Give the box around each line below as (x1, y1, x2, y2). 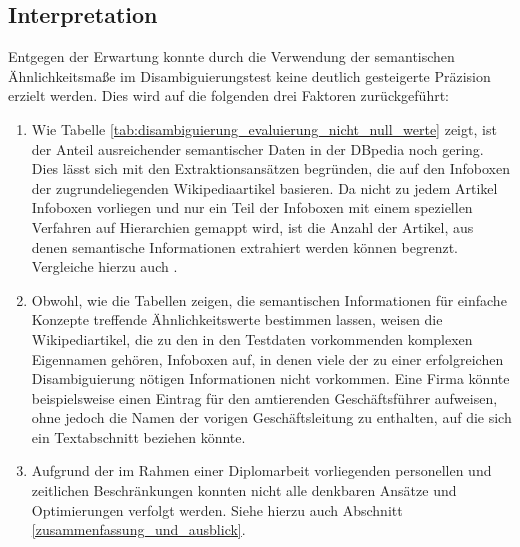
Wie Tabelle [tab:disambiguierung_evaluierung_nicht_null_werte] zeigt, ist (31, 118, 497, 139)
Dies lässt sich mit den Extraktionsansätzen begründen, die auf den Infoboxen (31, 158, 510, 179)
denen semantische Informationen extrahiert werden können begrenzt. (31, 236, 458, 257)
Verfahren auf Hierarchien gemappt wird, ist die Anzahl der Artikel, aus (31, 216, 474, 237)
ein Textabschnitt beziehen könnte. (31, 426, 246, 447)
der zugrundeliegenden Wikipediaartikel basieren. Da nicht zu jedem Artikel (31, 177, 498, 198)
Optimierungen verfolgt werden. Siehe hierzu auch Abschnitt (31, 499, 403, 520)
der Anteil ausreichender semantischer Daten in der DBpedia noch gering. (31, 138, 484, 159)
